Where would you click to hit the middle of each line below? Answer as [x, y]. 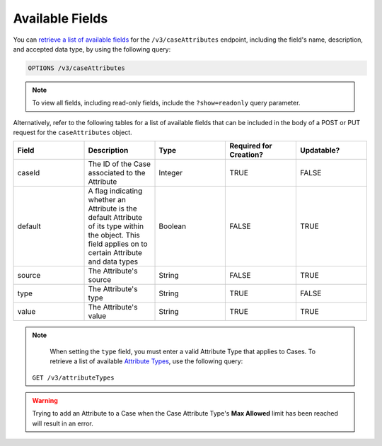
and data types [113, 262]
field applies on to [118, 244]
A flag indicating [115, 191]
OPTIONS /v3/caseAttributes [76, 68]
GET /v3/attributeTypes [73, 377]
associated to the [117, 173]
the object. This [114, 235]
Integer [171, 173]
